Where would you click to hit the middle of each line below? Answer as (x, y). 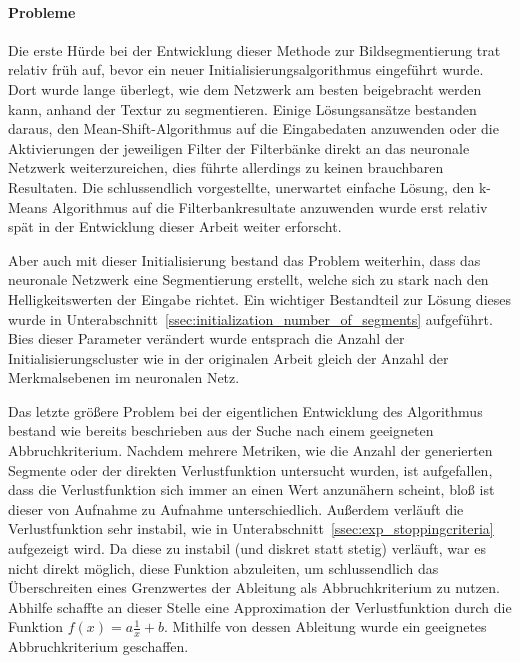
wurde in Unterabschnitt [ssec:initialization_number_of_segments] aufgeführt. (250, 318)
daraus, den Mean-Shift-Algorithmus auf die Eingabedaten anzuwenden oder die (253, 128)
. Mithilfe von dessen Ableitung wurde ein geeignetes (325, 626)
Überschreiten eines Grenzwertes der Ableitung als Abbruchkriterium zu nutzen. (254, 587)
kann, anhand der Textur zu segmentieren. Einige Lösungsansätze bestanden (242, 108)
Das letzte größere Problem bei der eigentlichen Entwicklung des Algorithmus (245, 410)
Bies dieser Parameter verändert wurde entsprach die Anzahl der (206, 338)
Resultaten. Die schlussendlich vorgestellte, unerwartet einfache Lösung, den (241, 186)
